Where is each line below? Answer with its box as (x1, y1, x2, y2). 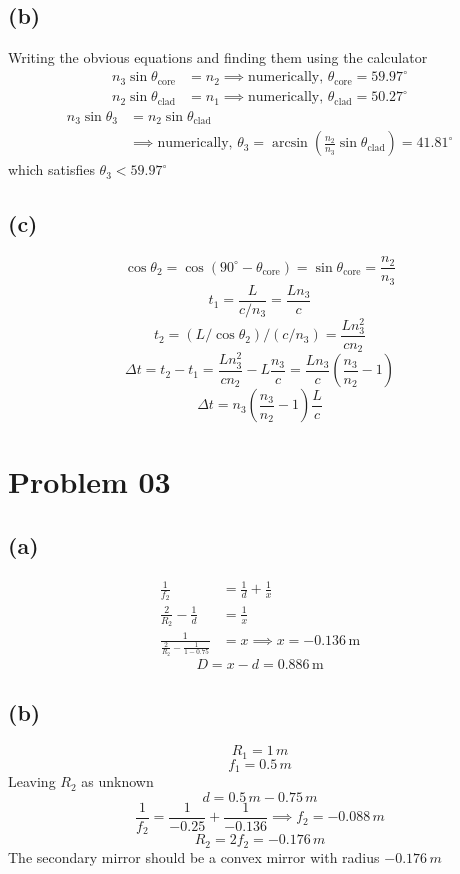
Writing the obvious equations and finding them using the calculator (8, 47, 428, 68)
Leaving (8, 771, 56, 792)
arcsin (271, 136, 308, 151)
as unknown (81, 771, 154, 792)
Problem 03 (8, 461, 171, 502)
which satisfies (8, 159, 95, 180)
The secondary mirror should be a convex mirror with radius (8, 846, 380, 867)
